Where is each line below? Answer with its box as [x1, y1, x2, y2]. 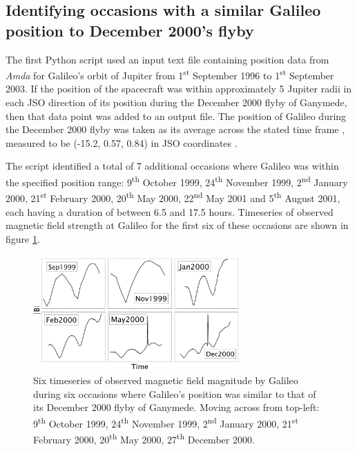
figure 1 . [6, 231, 40, 245]
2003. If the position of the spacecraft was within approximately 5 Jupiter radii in [6, 81, 352, 96]
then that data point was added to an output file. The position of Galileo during [6, 108, 347, 123]
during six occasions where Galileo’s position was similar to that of [33, 386, 316, 401]
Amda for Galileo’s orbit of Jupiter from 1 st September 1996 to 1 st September [6, 66, 334, 82]
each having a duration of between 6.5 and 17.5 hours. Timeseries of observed [6, 204, 334, 219]
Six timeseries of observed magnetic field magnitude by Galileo [33, 372, 298, 387]
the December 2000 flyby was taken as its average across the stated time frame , [6, 122, 345, 137]
